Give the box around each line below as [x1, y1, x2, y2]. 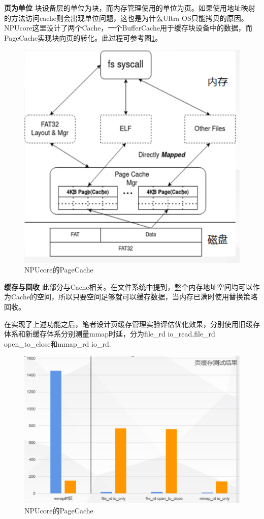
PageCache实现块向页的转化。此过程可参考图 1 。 [4, 32, 162, 43]
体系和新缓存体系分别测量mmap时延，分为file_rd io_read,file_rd [4, 328, 215, 339]
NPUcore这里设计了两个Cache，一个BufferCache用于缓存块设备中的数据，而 [4, 22, 252, 33]
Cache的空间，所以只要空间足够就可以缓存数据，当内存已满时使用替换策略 [11, 291, 257, 302]
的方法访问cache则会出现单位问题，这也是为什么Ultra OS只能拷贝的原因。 [4, 12, 248, 23]
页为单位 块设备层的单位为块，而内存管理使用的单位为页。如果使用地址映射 [4, 3, 255, 13]
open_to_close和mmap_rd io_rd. [4, 338, 111, 349]
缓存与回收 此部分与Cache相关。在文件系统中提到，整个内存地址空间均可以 [4, 281, 253, 292]
